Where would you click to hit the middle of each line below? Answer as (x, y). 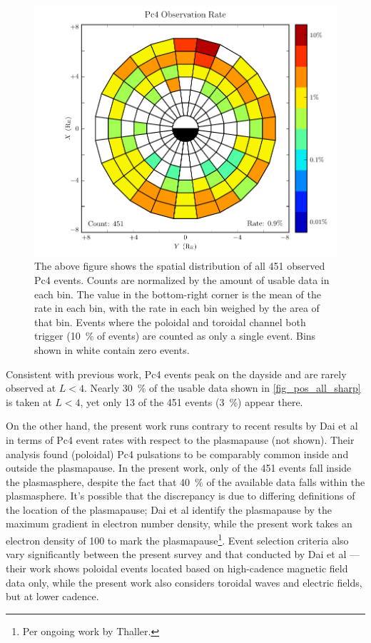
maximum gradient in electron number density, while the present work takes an (179, 523)
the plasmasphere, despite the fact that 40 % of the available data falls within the (185, 481)
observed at (31, 388)
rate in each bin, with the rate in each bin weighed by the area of (177, 308)
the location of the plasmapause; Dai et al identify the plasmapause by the (169, 509)
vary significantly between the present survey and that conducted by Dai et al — (183, 554)
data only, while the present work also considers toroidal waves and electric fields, (184, 582)
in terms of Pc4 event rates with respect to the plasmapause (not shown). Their (180, 439)
